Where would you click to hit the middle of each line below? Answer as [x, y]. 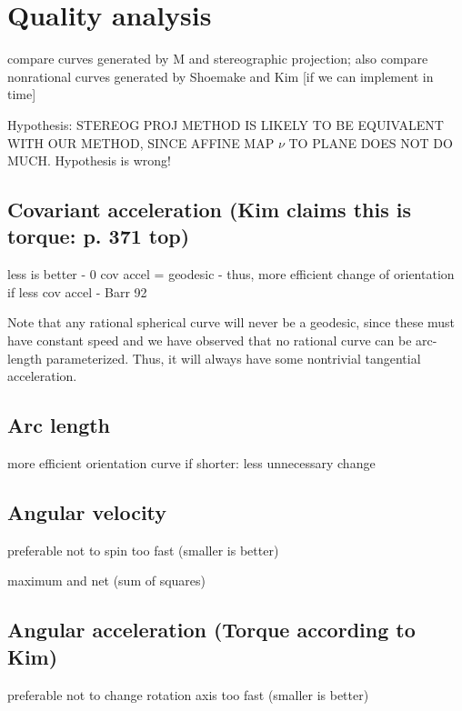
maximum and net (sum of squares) [107, 581]
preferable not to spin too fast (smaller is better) [143, 550]
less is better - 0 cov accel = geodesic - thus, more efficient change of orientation [231, 274]
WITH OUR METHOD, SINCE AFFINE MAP [141, 142]
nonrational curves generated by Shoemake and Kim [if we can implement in [221, 76]
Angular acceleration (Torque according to [211, 630]
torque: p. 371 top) [99, 236]
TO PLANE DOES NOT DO [371, 142]
